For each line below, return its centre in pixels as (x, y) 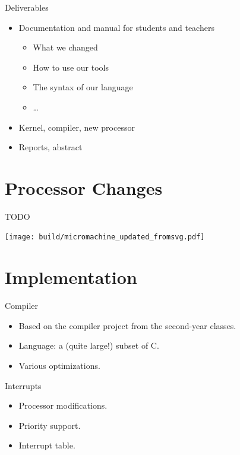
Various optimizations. (59, 366)
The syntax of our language (83, 87)
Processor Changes (84, 187)
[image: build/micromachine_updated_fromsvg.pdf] (105, 237)
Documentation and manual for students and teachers (116, 27)
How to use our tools (71, 67)
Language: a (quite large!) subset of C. (89, 345)
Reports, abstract (50, 147)
